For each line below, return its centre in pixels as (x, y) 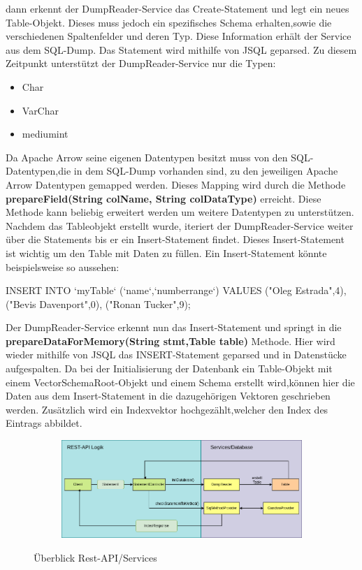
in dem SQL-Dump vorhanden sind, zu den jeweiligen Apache (206, 171)
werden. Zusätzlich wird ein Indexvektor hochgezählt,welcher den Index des (167, 409)
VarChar (41, 110)
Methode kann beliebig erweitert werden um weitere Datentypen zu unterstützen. (180, 212)
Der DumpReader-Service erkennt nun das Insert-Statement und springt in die (174, 327)
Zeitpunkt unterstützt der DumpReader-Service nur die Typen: (141, 63)
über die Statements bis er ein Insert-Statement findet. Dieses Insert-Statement (175, 239)
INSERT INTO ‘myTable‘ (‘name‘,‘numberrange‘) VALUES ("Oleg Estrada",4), (176, 290)
